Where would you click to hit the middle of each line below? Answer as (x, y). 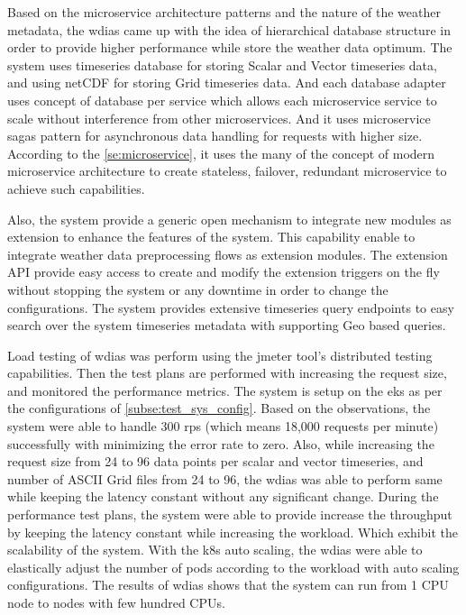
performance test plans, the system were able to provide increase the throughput (230, 514)
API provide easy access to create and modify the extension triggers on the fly (224, 272)
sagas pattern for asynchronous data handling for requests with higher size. (215, 136)
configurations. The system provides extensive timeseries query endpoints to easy (231, 307)
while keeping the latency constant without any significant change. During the (223, 496)
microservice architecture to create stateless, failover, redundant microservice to (227, 171)
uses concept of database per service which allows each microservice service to (222, 100)
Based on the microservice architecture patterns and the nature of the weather (224, 12)
